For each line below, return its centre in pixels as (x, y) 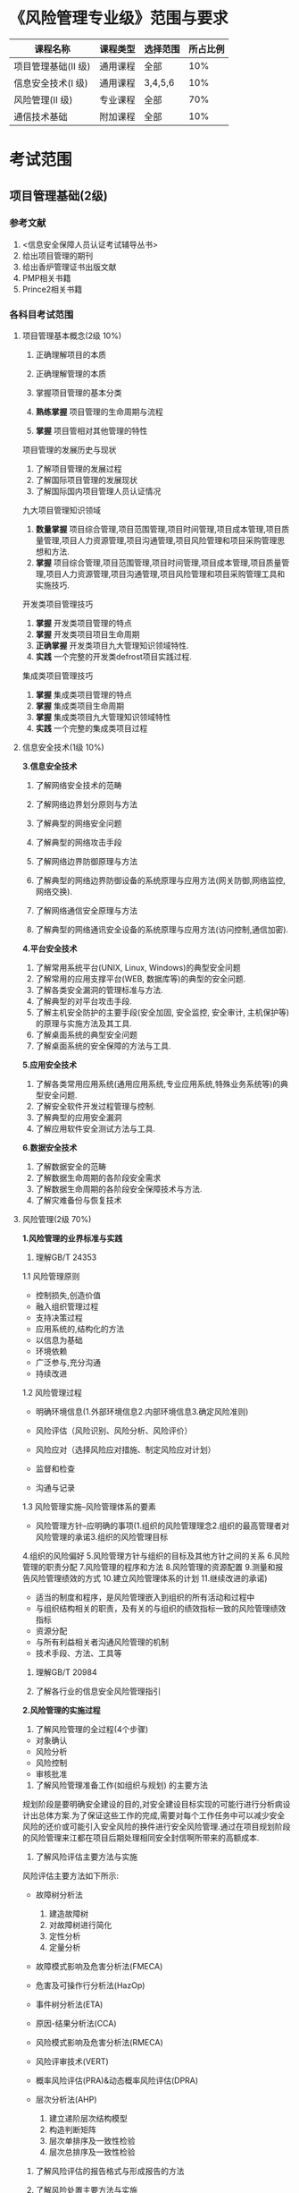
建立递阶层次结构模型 (88, 2119)
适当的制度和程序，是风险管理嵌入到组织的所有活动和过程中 (145, 1597)
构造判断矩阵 (72, 2129)
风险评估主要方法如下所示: (70, 1876)
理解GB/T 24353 (66, 1257)
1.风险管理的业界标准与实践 (72, 1238)
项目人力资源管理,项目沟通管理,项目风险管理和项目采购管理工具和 (166, 574)
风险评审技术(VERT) (72, 2061)
